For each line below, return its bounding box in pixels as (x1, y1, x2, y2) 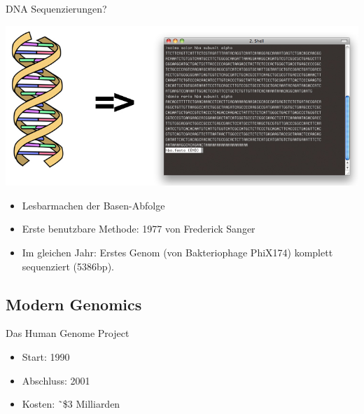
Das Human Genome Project (6, 326, 129, 340)
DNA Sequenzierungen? (6, 1, 107, 15)
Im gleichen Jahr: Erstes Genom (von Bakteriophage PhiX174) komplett (22, 244, 333, 259)
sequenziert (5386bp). (22, 258, 114, 273)
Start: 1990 (22, 349, 70, 364)
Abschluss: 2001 (22, 373, 90, 387)
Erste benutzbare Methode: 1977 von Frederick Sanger (22, 221, 255, 236)
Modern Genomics (6, 293, 142, 315)
